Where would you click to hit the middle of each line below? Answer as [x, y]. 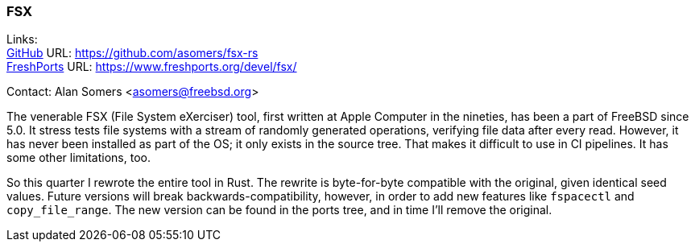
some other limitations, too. [79, 158]
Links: [22, 39]
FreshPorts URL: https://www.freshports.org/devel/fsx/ [152, 67]
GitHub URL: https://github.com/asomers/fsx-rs [132, 53]
